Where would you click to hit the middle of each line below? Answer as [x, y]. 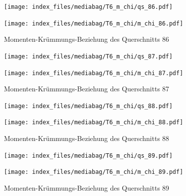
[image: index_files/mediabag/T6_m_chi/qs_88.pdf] [88, 106]
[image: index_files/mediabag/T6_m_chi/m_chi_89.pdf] [94, 172]
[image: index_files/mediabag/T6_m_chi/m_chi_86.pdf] [94, 23]
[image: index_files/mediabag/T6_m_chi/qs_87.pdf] [88, 56]
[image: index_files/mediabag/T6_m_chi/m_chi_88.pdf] [94, 123]
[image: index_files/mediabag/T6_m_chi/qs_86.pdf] [88, 7]
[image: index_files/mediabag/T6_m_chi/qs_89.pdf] [88, 155]
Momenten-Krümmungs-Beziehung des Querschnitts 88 [87, 138]
